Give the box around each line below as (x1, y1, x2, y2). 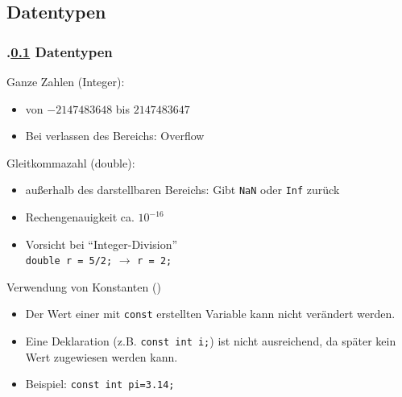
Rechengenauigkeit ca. (25, 209, 135, 225)
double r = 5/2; (25, 255, 113, 267)
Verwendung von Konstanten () (6, 278, 161, 295)
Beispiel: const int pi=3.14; (25, 375, 175, 392)
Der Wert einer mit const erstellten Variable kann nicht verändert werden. (25, 305, 396, 322)
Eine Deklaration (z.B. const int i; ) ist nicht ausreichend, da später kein (25, 333, 396, 349)
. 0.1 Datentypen (6, 41, 113, 61)
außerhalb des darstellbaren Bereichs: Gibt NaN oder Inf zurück (25, 181, 340, 198)
